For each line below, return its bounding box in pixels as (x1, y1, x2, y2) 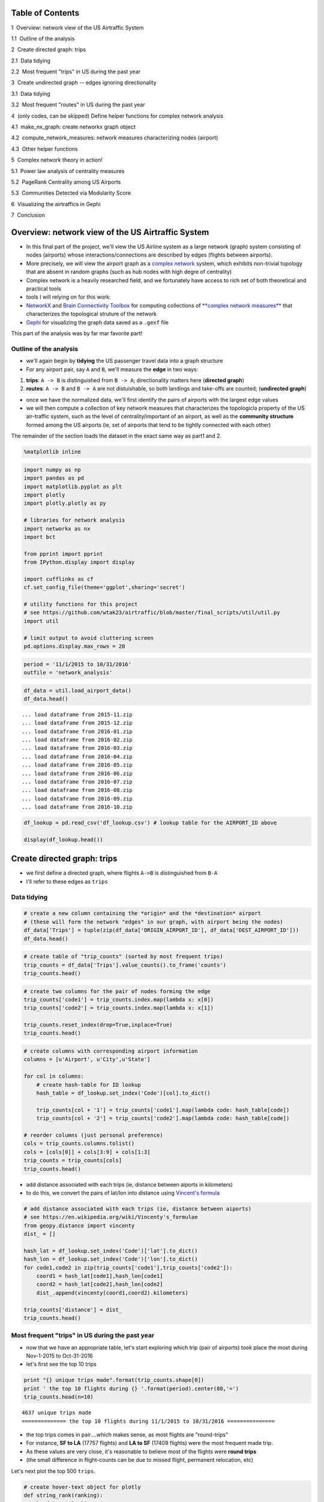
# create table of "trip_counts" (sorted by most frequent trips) (23, 953, 223, 960)
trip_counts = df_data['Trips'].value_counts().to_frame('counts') (23, 961, 227, 968)
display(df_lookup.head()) (23, 836, 103, 843)
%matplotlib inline (23, 448, 81, 455)
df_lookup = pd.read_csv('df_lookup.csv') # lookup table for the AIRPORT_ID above (23, 819, 277, 826)
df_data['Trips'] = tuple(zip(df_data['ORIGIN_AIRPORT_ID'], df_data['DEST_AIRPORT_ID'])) (23, 927, 299, 934)
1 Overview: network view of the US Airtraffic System (11, 24, 144, 31)
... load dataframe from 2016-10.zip (22, 804, 133, 810)
